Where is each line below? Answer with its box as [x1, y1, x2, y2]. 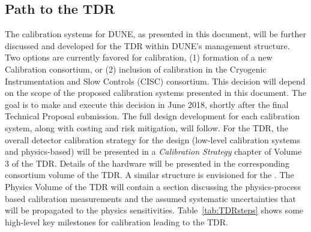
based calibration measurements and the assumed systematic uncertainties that [5, 192, 296, 204]
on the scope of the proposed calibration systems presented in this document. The [5, 86, 306, 99]
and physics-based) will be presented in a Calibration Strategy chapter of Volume [5, 145, 302, 158]
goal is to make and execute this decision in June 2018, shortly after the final [5, 98, 289, 110]
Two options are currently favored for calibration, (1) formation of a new [5, 51, 273, 64]
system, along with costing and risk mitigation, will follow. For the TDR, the [5, 121, 288, 134]
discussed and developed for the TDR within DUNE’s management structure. [5, 39, 290, 52]
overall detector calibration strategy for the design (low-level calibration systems [5, 133, 300, 146]
